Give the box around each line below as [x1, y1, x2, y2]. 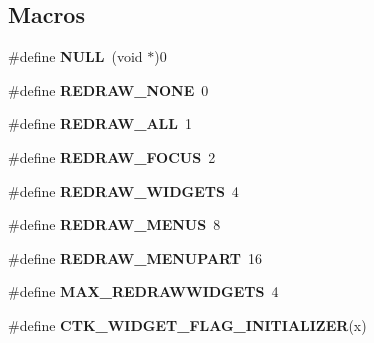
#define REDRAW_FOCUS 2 [8, 146, 216, 167]
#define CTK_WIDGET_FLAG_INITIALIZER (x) [8, 314, 367, 335]
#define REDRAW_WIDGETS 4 [8, 180, 239, 201]
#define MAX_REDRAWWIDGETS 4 [8, 281, 279, 302]
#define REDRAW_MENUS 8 [8, 214, 221, 235]
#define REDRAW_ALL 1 [8, 113, 192, 134]
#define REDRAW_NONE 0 [8, 79, 209, 100]
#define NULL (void [8, 46, 143, 67]
